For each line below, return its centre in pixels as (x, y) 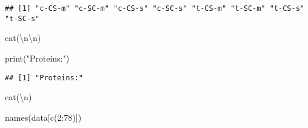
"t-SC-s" (22, 18)
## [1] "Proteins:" (44, 78)
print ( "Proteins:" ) (37, 58)
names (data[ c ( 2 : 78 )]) (43, 117)
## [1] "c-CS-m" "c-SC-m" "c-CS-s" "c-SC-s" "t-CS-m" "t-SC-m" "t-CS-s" (155, 8)
